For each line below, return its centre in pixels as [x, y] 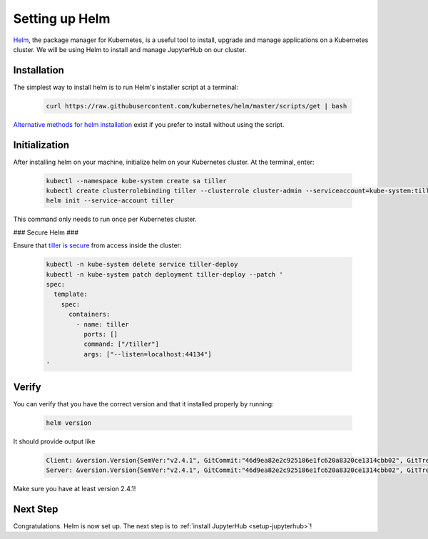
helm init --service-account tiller [110, 201]
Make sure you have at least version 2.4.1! [75, 488]
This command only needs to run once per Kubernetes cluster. [105, 219]
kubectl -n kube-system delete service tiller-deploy [142, 265]
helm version [69, 423]
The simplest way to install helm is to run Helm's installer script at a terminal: [126, 87]
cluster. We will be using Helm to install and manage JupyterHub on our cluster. [130, 49]
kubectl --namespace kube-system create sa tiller [137, 181]
